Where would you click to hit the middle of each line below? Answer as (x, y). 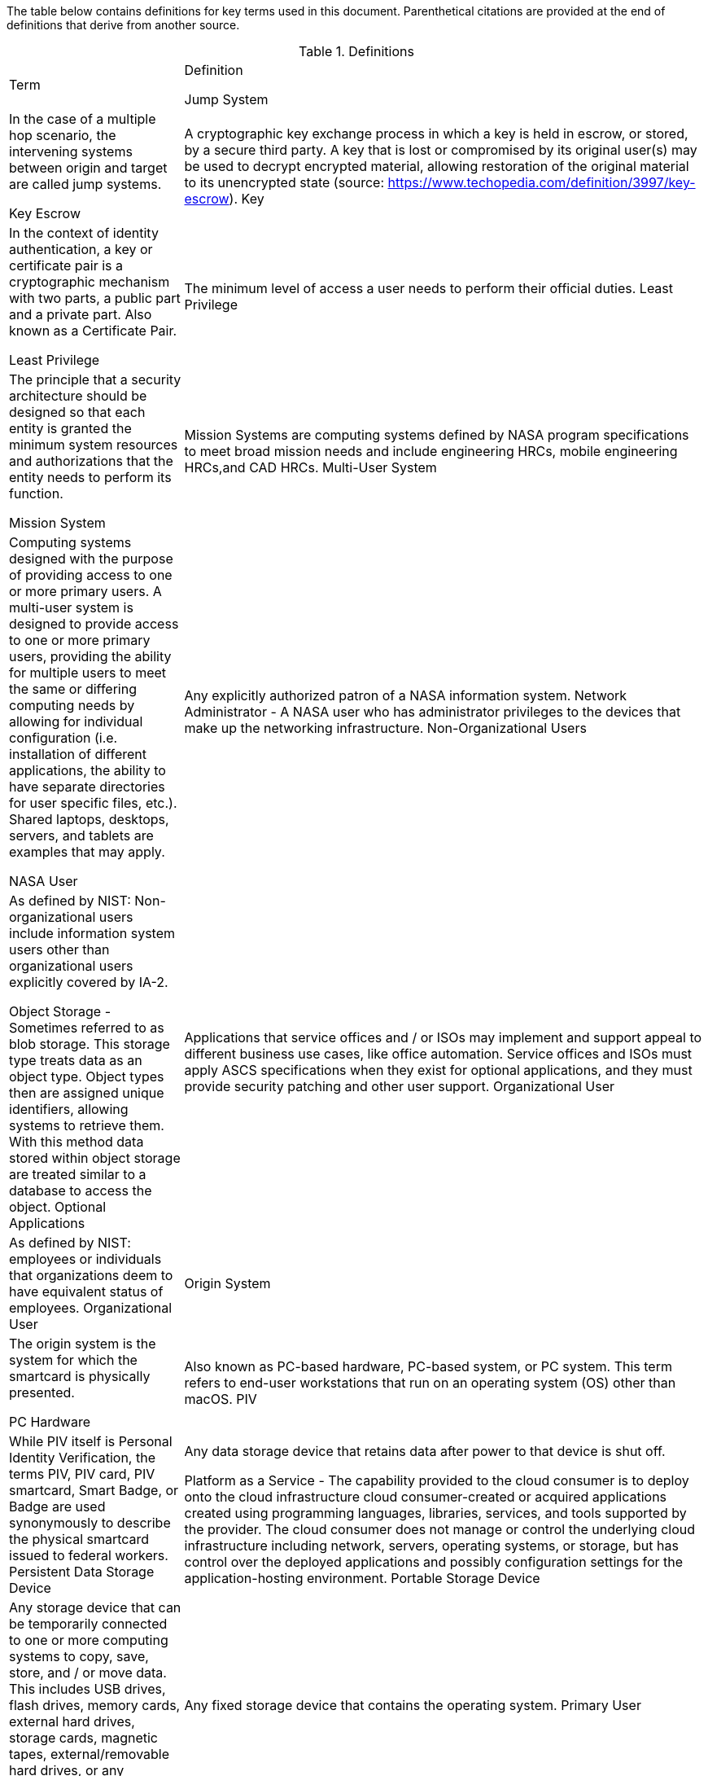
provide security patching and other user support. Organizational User (400, 1086)
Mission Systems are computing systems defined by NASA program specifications (437, 435)
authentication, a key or (81, 249)
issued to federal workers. (89, 1555)
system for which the (73, 1360)
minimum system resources (94, 445)
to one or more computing (89, 1640)
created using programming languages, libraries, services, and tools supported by (435, 1513)
